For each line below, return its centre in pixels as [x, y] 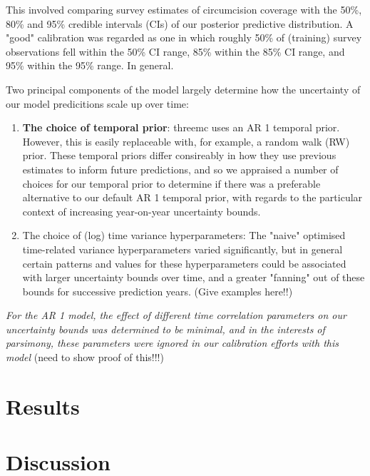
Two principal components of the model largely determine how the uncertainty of [183, 89]
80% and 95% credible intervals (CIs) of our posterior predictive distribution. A [180, 23]
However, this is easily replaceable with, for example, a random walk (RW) [186, 141]
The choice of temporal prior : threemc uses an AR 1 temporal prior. [181, 127]
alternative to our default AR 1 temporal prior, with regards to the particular [192, 197]
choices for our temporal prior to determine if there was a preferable [171, 183]
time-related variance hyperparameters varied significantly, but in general [183, 249]
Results [43, 406]
